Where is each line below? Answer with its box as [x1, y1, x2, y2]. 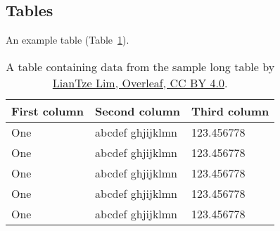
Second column [95, 102, 180, 119]
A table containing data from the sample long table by [6, 58, 275, 75]
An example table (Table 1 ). [6, 32, 129, 47]
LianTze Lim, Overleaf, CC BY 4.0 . [52, 74, 228, 91]
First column [11, 102, 84, 119]
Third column [191, 102, 269, 119]
